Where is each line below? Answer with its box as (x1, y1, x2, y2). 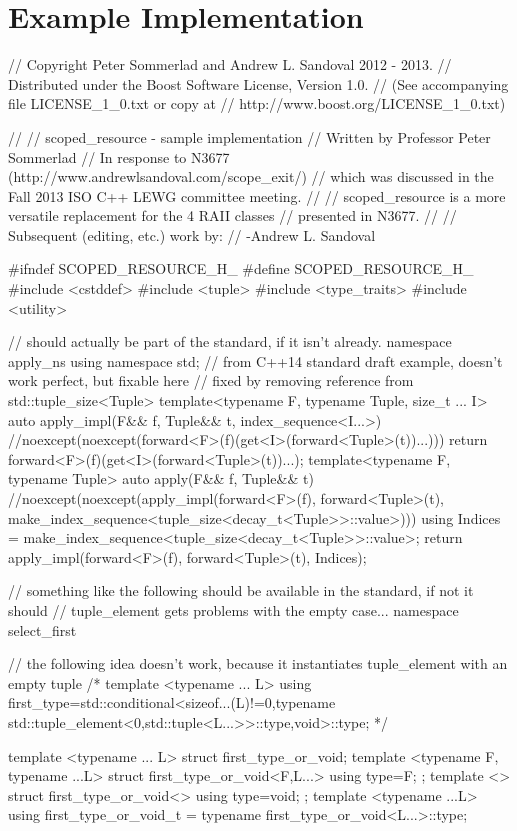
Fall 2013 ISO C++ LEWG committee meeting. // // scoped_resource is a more (8, 185, 506, 206)
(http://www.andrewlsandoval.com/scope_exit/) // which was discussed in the (8, 166, 494, 187)
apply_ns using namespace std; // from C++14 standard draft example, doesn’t (8, 350, 503, 371)
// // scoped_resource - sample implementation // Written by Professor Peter (8, 126, 491, 147)
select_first (8, 619, 77, 640)
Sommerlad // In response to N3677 (8, 146, 230, 167)
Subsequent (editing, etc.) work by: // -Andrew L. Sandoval (8, 224, 376, 245)
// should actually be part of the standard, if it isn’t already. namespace (8, 331, 452, 352)
